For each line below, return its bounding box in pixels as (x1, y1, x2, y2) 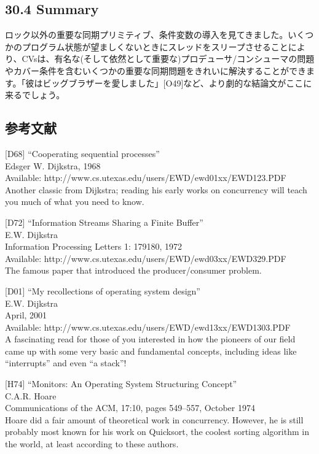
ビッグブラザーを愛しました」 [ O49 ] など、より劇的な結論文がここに (42, 76, 312, 89)
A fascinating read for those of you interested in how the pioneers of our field (5, 333, 296, 345)
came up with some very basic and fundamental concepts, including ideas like (5, 344, 297, 357)
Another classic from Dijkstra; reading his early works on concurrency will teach (5, 183, 307, 196)
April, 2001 (5, 309, 47, 321)
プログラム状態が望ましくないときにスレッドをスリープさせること (22, 40, 288, 53)
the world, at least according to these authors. (5, 437, 179, 450)
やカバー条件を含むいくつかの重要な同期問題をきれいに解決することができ (5, 64, 306, 77)
